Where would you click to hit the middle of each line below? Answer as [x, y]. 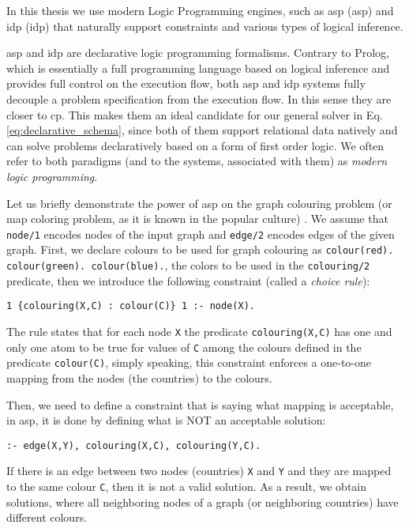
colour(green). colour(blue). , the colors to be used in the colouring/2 [188, 265]
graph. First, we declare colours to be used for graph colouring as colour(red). [200, 249]
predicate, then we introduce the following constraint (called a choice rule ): [188, 280]
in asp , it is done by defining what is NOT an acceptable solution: [166, 420]
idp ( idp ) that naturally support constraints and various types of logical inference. [205, 26]
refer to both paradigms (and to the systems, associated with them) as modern [197, 161]
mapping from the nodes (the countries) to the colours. [139, 377]
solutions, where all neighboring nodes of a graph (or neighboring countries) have [203, 502]
